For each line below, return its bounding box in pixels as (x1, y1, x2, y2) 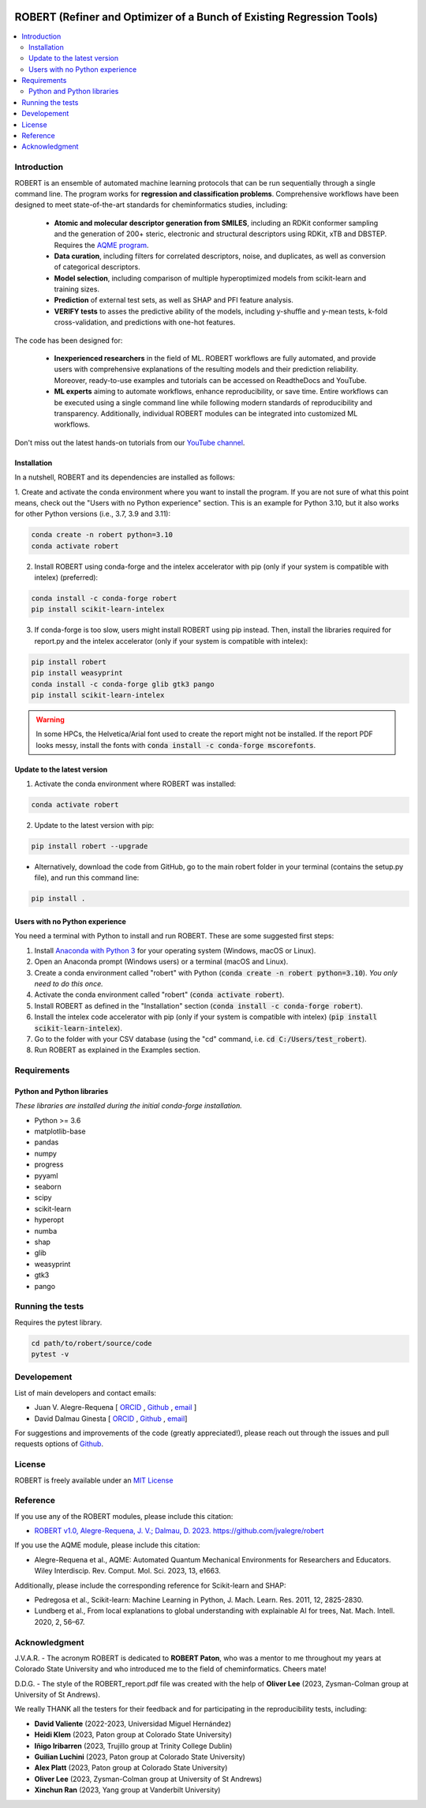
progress (34, 1160, 64, 1169)
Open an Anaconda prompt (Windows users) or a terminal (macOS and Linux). (34, 957, 289, 967)
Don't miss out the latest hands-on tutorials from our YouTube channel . (14, 438, 245, 447)
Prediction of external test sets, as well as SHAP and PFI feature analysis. (54, 295, 293, 305)
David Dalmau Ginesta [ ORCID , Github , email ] (34, 1414, 188, 1423)
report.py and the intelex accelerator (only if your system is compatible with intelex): (34, 636, 308, 645)
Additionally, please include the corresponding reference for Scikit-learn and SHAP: (14, 1581, 286, 1590)
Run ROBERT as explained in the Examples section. (34, 1045, 201, 1054)
